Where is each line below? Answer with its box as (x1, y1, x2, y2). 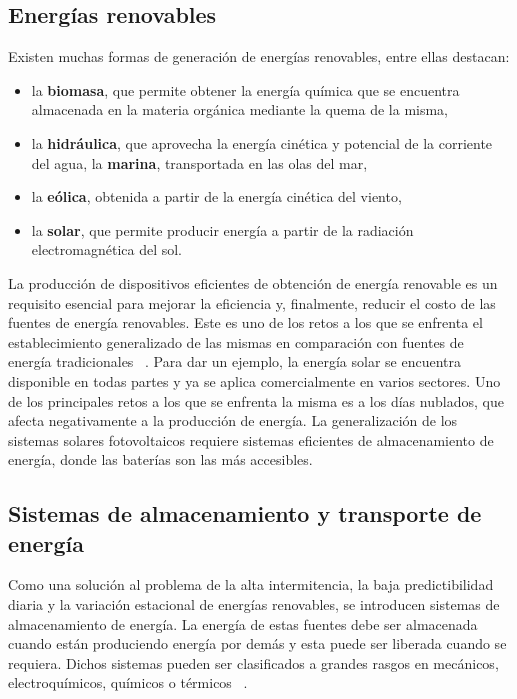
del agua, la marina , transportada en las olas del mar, (31, 152, 368, 173)
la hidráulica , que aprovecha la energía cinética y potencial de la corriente (31, 132, 493, 153)
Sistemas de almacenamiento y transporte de (8, 498, 482, 529)
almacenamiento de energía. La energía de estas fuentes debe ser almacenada (8, 613, 478, 634)
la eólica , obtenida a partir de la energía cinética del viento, (31, 186, 402, 207)
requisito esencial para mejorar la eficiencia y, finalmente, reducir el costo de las (8, 292, 496, 313)
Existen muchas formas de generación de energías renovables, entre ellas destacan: (8, 46, 510, 67)
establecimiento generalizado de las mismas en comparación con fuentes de (8, 331, 464, 352)
